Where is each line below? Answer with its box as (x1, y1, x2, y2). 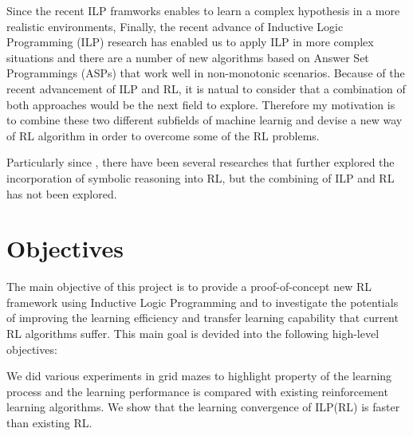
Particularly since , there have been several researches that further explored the (6, 154, 395, 171)
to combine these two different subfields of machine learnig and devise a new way (6, 112, 403, 128)
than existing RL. (6, 414, 92, 430)
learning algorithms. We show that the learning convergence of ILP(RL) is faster (6, 399, 400, 415)
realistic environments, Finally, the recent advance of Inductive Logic (6, 18, 344, 34)
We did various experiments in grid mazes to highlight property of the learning (6, 367, 392, 384)
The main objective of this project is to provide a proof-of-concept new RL (6, 278, 372, 295)
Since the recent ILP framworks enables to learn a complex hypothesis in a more (6, 2, 400, 18)
